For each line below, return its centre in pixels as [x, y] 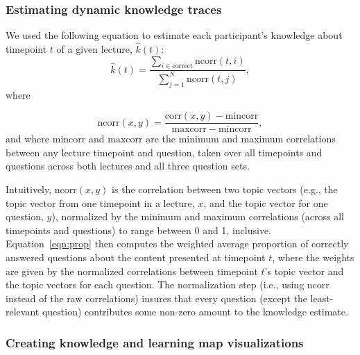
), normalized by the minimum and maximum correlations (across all [198, 216]
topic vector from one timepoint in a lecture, [100, 203]
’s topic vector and [304, 271]
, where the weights [313, 257]
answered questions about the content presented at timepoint [136, 257]
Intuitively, [29, 189]
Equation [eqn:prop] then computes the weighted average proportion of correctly [177, 243]
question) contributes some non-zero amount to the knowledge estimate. [195, 312]
